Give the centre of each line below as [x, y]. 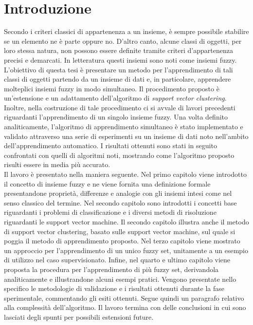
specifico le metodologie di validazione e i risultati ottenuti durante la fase [114, 288]
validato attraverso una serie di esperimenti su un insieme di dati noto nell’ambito [126, 136]
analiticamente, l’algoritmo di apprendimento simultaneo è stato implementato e [124, 127]
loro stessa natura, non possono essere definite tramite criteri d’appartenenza [118, 50]
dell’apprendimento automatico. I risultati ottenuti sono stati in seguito [110, 145]
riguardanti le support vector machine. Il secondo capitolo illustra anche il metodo [126, 222]
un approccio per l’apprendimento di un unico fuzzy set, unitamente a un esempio [126, 250]
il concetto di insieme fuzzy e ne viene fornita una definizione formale [107, 183]
